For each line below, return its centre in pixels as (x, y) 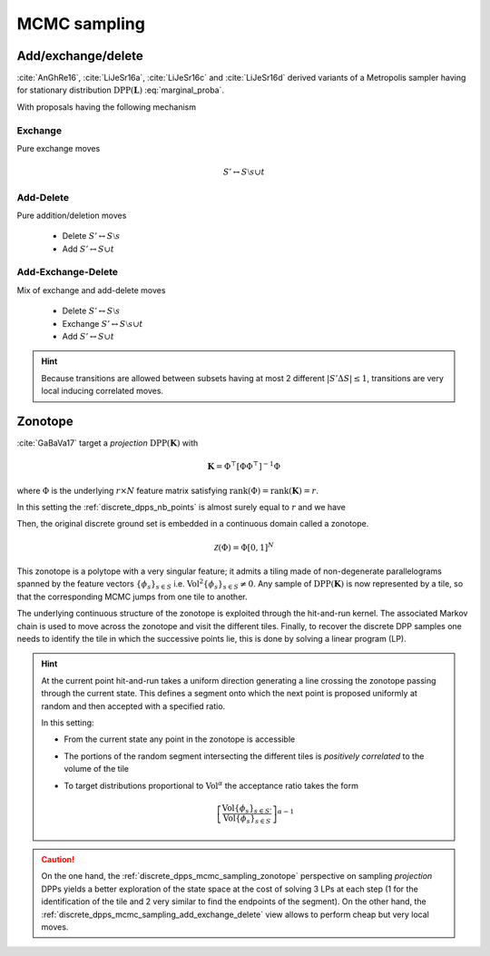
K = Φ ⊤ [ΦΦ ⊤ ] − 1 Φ (244, 466)
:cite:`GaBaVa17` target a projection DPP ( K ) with (108, 443)
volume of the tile (97, 769)
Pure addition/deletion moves (72, 215)
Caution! (58, 859)
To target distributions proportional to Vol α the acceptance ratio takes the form (211, 785)
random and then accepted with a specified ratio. (133, 706)
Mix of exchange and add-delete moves (91, 290)
